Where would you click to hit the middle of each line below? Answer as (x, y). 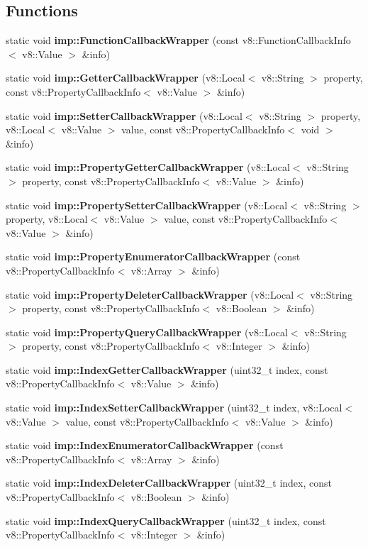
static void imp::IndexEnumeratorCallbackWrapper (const (145, 445)
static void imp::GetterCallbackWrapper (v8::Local (126, 78)
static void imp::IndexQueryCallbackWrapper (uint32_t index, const (166, 520)
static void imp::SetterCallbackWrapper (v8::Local (124, 115)
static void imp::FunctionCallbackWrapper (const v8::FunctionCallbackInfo (178, 40)
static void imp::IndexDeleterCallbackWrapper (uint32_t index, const (169, 483)
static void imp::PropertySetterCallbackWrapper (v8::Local (147, 205)
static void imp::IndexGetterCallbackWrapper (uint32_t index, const (167, 369)
